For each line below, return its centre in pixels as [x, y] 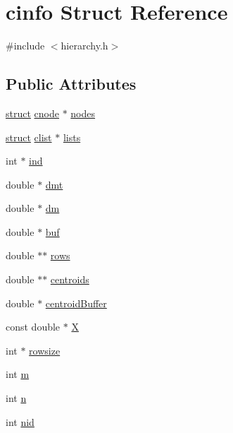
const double [33, 327]
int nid [20, 421]
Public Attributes [71, 84]
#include [25, 46]
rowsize [45, 350]
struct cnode [32, 113]
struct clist [29, 137]
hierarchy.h [84, 46]
